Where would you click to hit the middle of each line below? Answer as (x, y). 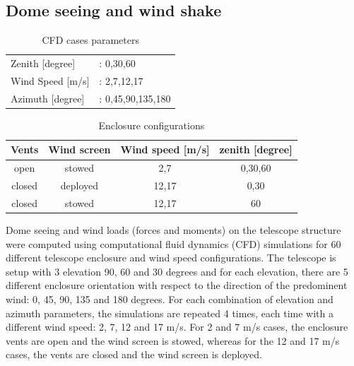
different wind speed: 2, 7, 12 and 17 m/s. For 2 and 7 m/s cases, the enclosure (177, 327)
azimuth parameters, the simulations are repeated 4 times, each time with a (170, 313)
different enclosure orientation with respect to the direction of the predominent (177, 285)
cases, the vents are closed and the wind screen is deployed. (134, 354)
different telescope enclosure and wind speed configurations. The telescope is (171, 258)
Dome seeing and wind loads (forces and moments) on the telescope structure (173, 230)
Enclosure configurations (152, 125)
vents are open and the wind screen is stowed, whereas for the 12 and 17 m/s (173, 340)
